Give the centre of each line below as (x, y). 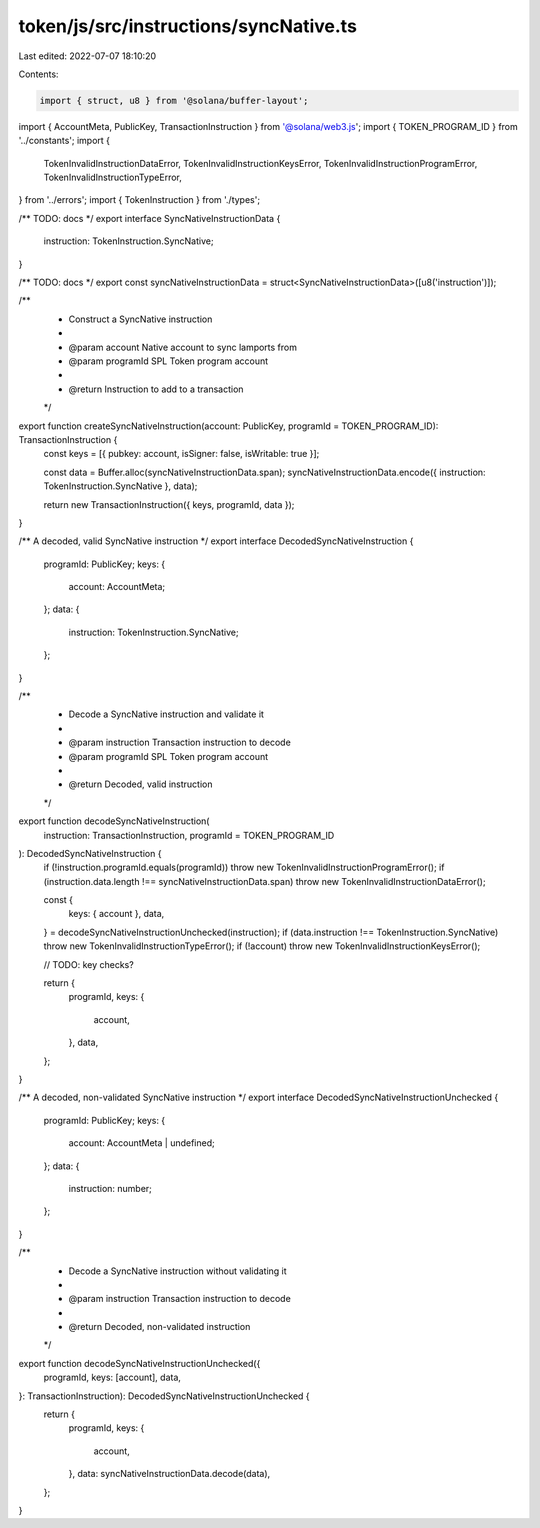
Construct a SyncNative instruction (140, 319)
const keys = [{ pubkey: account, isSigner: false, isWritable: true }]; (181, 454)
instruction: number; (110, 1188)
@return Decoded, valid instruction (140, 784)
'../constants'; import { (64, 141)
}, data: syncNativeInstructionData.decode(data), (169, 1474)
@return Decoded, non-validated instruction (159, 1327)
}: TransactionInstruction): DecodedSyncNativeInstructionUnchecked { (164, 1396)
